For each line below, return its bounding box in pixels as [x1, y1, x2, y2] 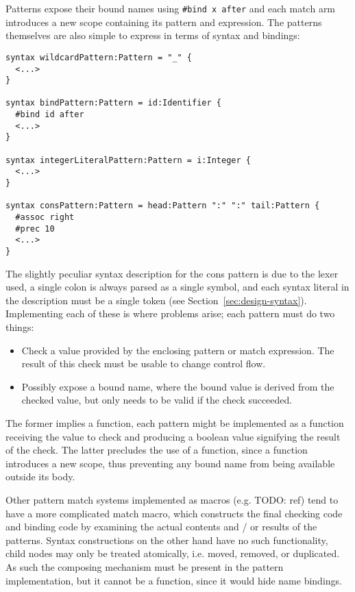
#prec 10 [15, 223, 55, 234]
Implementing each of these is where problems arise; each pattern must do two [5, 306, 335, 321]
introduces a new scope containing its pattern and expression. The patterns [5, 14, 322, 29]
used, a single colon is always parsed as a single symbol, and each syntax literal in [5, 280, 350, 294]
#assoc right [15, 212, 75, 223]
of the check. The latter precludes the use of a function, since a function [5, 443, 308, 457]
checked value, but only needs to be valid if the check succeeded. [21, 393, 293, 407]
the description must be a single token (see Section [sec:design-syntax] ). [5, 293, 307, 307]
